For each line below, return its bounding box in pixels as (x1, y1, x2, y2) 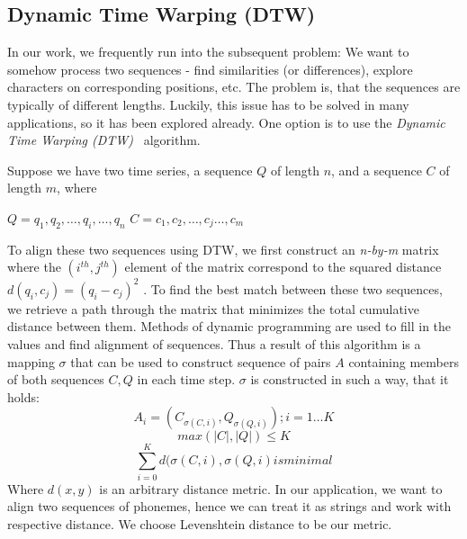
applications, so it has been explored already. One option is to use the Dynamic (7, 112, 445, 131)
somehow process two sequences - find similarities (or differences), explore (7, 59, 413, 78)
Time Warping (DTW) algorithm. (7, 130, 201, 149)
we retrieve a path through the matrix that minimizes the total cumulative (7, 299, 419, 318)
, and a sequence (331, 160, 422, 179)
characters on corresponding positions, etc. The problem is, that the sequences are (7, 77, 461, 96)
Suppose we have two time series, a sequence (7, 160, 253, 179)
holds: (7, 387, 40, 406)
